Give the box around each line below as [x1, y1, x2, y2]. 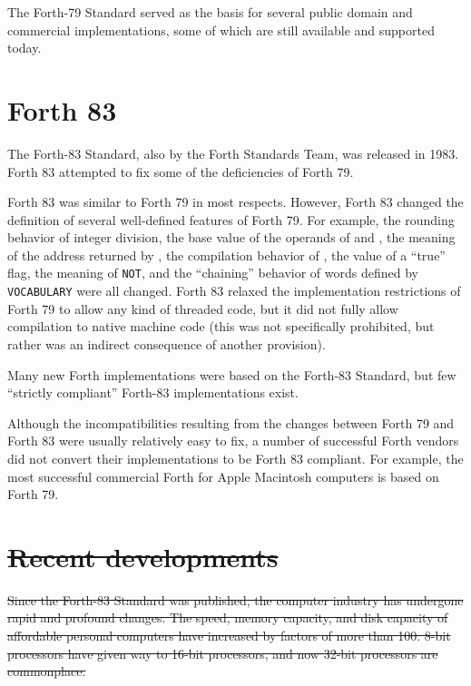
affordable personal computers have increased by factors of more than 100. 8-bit [7, 626, 451, 645]
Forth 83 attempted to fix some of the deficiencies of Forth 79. [7, 162, 354, 181]
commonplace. [7, 661, 86, 681]
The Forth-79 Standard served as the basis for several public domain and [7, 3, 413, 21]
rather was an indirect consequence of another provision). [7, 334, 326, 353]
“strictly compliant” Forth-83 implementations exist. [7, 383, 299, 402]
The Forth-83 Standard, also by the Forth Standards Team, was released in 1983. [7, 143, 459, 162]
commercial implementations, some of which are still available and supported [7, 20, 435, 39]
